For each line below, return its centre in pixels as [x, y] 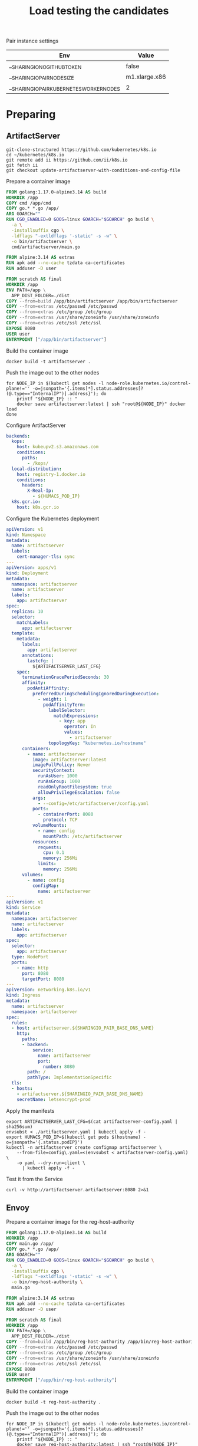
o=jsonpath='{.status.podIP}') [44, 1142]
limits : [47, 864]
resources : [46, 842]
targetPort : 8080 [43, 979]
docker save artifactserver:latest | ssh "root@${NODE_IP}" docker [101, 404]
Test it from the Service [34, 1179]
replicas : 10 [27, 612]
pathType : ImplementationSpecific [70, 1077]
